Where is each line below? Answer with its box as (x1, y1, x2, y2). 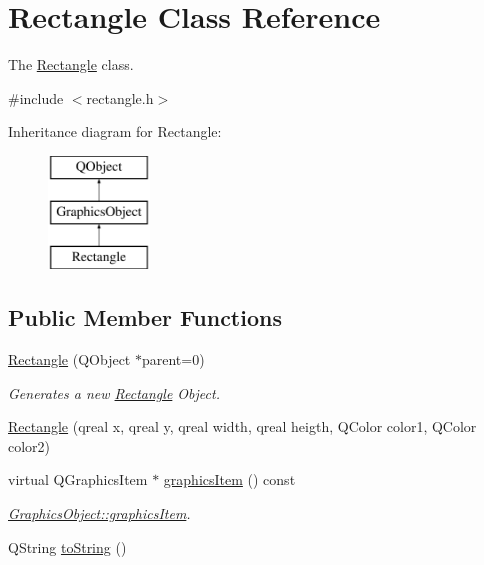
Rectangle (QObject (8, 349, 131, 370)
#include (8, 87, 64, 108)
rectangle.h (86, 87, 154, 108)
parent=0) (141, 349, 205, 370)
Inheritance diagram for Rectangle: (8, 121, 222, 142)
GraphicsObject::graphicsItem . (8, 503, 191, 524)
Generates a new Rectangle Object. (8, 382, 220, 403)
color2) (8, 435, 51, 456)
